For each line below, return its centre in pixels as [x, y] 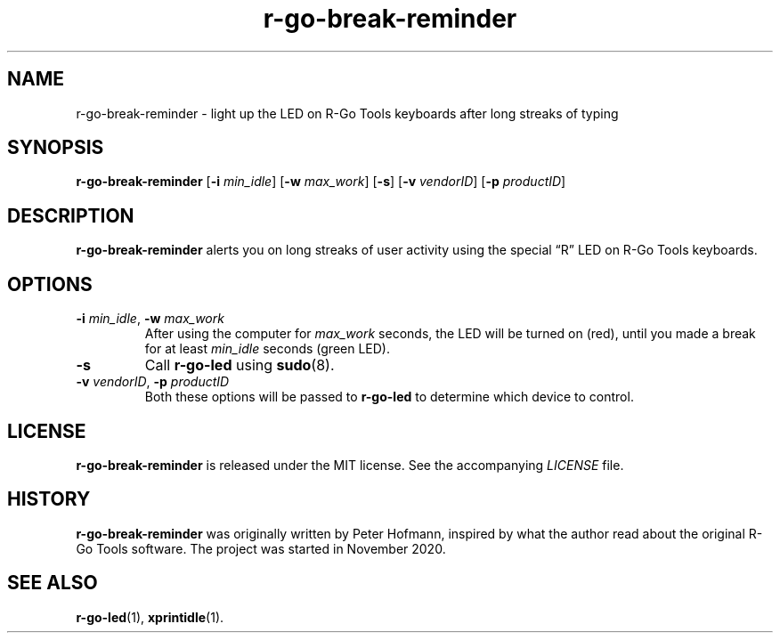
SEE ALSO [53, 583]
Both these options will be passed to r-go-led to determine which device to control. [389, 397]
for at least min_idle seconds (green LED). [267, 349]
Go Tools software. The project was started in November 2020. [261, 548]
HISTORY [49, 499]
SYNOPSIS [56, 148]
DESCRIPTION [71, 215]
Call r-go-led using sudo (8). [240, 365]
